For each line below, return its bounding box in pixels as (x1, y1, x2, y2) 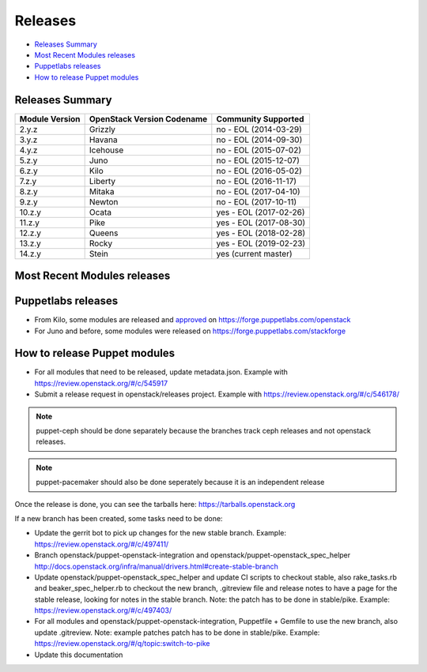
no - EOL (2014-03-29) (216, 123, 302, 134)
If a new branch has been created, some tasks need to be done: (14, 513, 223, 523)
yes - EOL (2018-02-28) (216, 227, 306, 238)
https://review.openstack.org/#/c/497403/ (34, 606, 172, 615)
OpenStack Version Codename (89, 113, 208, 124)
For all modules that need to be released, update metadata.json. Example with (34, 367, 289, 377)
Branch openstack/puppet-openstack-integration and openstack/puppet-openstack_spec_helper (34, 550, 351, 560)
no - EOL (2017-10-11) (216, 196, 297, 207)
